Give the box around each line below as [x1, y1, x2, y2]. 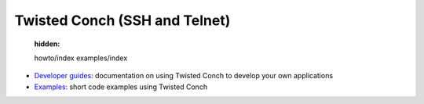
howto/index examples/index [34, 53, 128, 63]
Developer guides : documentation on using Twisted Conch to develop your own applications [34, 71, 334, 81]
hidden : [34, 39, 60, 48]
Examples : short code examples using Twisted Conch [34, 82, 208, 91]
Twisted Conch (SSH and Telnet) [14, 12, 231, 29]
